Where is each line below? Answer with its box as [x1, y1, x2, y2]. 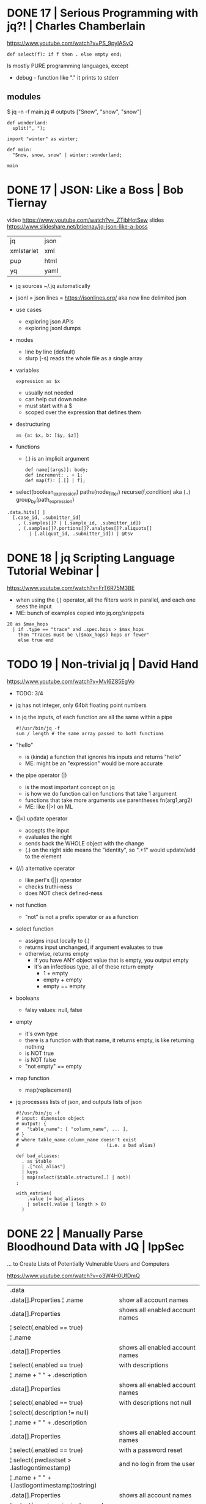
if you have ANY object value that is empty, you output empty [34, 956, 189, 964]
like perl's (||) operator [24, 877, 82, 884]
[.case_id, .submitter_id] [12, 515, 81, 521]
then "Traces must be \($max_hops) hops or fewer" [18, 632, 150, 638]
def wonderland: [7, 119, 48, 126]
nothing [24, 1043, 45, 1051]
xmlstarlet [10, 246, 39, 255]
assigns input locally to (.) [24, 937, 90, 945]
